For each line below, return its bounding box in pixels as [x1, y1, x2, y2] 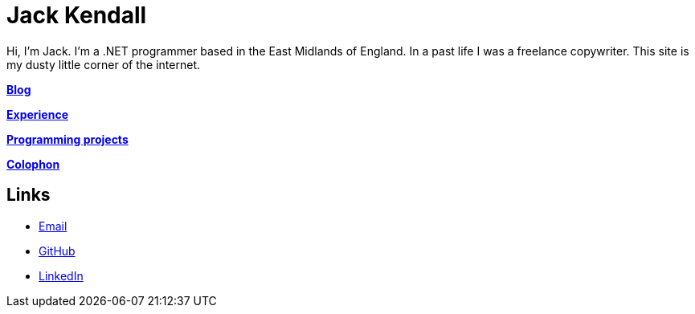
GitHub [39, 243, 76, 258]
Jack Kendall [6, 2, 147, 29]
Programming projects [6, 132, 129, 146]
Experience [6, 107, 68, 121]
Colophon [6, 157, 60, 171]
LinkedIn [39, 268, 84, 283]
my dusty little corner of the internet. [6, 57, 200, 71]
